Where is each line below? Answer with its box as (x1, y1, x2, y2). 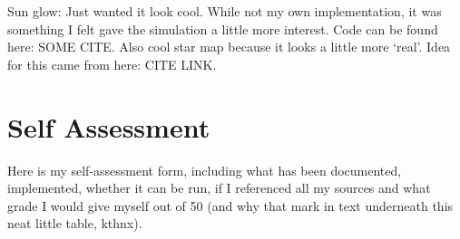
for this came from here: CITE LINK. (7, 54, 217, 73)
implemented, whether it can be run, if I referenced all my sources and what (7, 178, 431, 197)
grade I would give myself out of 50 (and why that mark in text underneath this (7, 196, 454, 215)
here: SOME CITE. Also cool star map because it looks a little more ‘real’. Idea (7, 37, 451, 56)
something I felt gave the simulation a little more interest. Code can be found (7, 19, 438, 38)
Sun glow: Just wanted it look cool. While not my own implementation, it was (7, 2, 442, 20)
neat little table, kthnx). (7, 214, 142, 233)
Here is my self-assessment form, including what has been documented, (7, 160, 402, 179)
